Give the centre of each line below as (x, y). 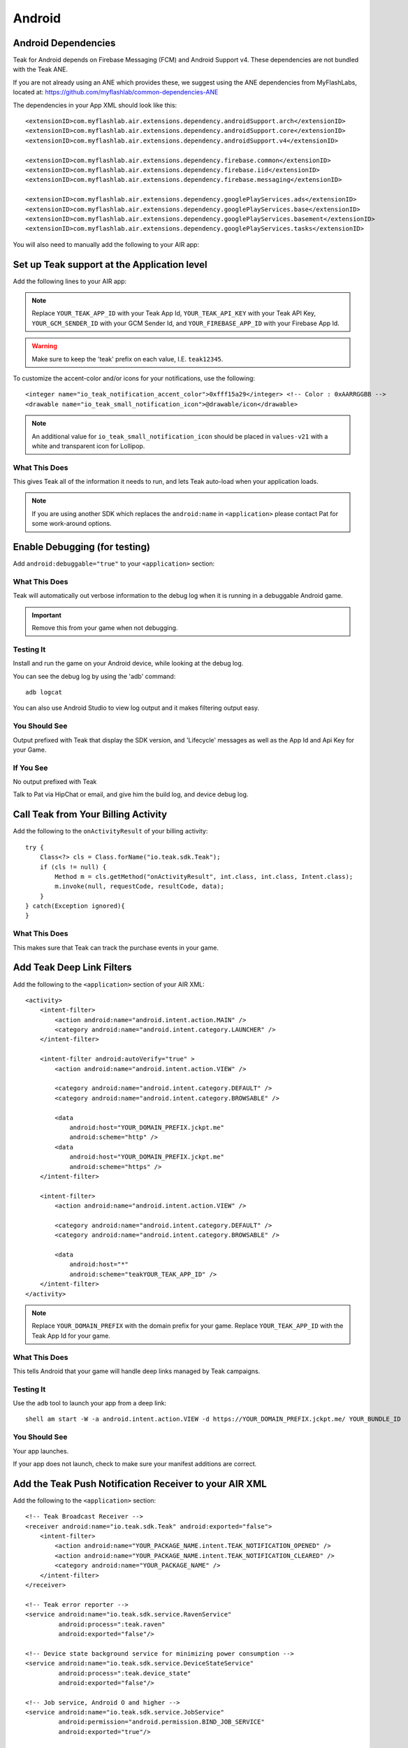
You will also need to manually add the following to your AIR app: (106, 244)
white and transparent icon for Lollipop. (88, 446)
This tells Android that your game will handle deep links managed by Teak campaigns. (137, 1371)
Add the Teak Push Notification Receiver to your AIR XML (140, 1483)
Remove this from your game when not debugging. (105, 628)
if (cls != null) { (73, 867)
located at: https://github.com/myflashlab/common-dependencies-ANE (116, 92)
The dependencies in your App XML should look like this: (95, 105)
